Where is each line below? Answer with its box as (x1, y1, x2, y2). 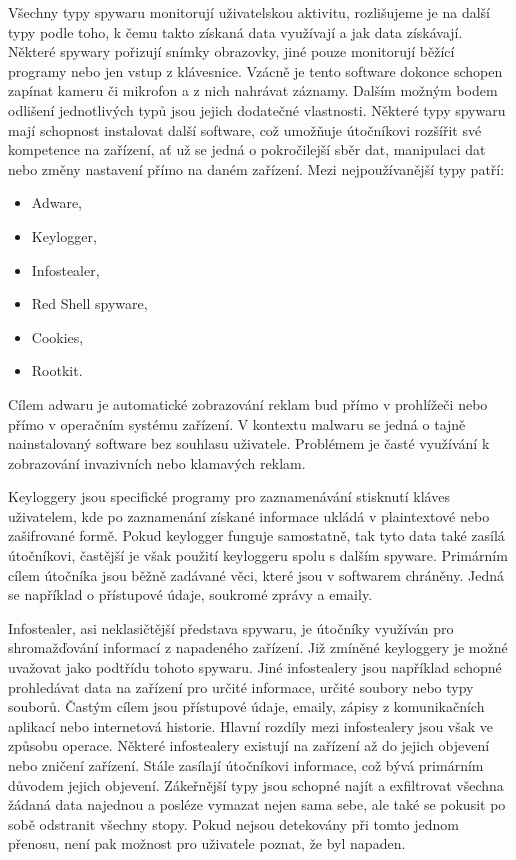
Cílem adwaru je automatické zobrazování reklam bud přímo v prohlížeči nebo (8, 393, 488, 414)
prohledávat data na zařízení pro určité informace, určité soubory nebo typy (8, 676, 474, 697)
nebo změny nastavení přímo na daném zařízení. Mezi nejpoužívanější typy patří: (8, 158, 505, 179)
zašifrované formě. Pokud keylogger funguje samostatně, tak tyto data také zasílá (8, 525, 505, 546)
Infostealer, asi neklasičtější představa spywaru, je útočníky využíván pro (8, 617, 454, 638)
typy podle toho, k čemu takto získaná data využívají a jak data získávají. (8, 21, 463, 42)
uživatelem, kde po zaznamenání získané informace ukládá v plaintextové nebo (8, 505, 490, 526)
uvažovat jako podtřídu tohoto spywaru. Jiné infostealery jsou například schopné (8, 657, 502, 678)
